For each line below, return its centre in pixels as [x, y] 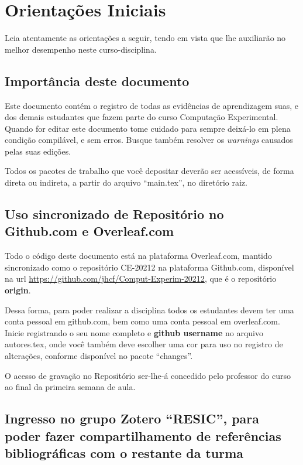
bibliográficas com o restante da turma [124, 452]
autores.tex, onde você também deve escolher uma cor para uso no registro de [144, 344]
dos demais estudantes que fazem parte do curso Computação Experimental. [142, 117]
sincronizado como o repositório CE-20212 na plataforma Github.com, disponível [149, 267]
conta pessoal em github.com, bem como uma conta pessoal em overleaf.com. [142, 321]
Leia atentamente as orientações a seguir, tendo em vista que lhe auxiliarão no [145, 38]
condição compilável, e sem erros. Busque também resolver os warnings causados [149, 140]
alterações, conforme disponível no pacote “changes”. [99, 356]
